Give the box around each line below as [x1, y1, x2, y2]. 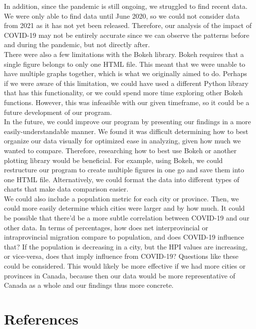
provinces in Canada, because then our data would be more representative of [4, 270, 235, 280]
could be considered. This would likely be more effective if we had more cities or [4, 261, 246, 271]
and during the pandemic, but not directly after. [4, 39, 150, 50]
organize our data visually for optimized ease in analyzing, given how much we [4, 136, 241, 146]
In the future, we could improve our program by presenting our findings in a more [4, 116, 251, 127]
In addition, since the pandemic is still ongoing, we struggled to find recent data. [4, 1, 248, 11]
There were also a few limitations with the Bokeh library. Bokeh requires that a [4, 49, 244, 59]
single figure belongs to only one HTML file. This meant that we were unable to [4, 58, 246, 69]
